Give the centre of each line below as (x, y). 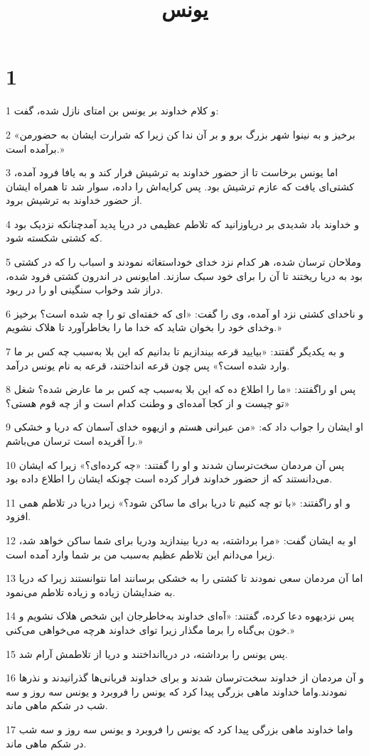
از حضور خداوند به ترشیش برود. (74, 200)
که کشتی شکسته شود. (54, 238)
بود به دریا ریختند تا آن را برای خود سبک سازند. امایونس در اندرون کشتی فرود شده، (184, 275)
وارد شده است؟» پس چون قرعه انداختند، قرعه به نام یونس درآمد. (148, 365)
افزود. (18, 516)
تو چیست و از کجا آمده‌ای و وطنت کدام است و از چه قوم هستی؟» (148, 403)
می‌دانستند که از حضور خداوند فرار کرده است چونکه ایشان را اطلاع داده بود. (169, 479)
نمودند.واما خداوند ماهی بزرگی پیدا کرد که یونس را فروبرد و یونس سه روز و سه (177, 691)
